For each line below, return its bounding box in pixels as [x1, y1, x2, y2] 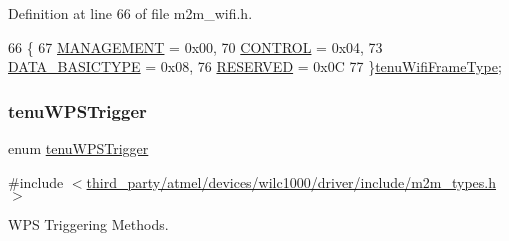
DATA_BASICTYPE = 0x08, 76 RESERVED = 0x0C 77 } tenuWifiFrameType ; [8, 56, 502, 77]
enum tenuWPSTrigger [8, 138, 149, 158]
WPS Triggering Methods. [8, 214, 169, 235]
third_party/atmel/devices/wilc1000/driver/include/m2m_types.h [86, 171, 497, 192]
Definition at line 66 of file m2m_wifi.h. [8, 3, 253, 23]
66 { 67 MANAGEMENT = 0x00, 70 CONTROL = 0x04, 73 [8, 36, 383, 57]
